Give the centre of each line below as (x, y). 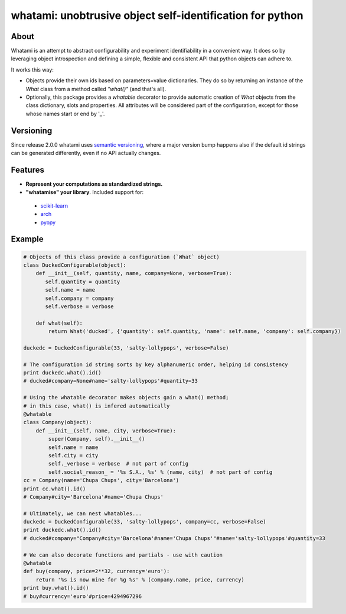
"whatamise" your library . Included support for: (85, 192)
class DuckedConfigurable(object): (75, 265)
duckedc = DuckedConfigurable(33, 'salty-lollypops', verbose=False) (126, 348)
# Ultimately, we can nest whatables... (82, 513)
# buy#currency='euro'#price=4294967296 (82, 596)
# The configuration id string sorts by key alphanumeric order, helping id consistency (156, 364)
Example (27, 239)
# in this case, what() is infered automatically (97, 406)
